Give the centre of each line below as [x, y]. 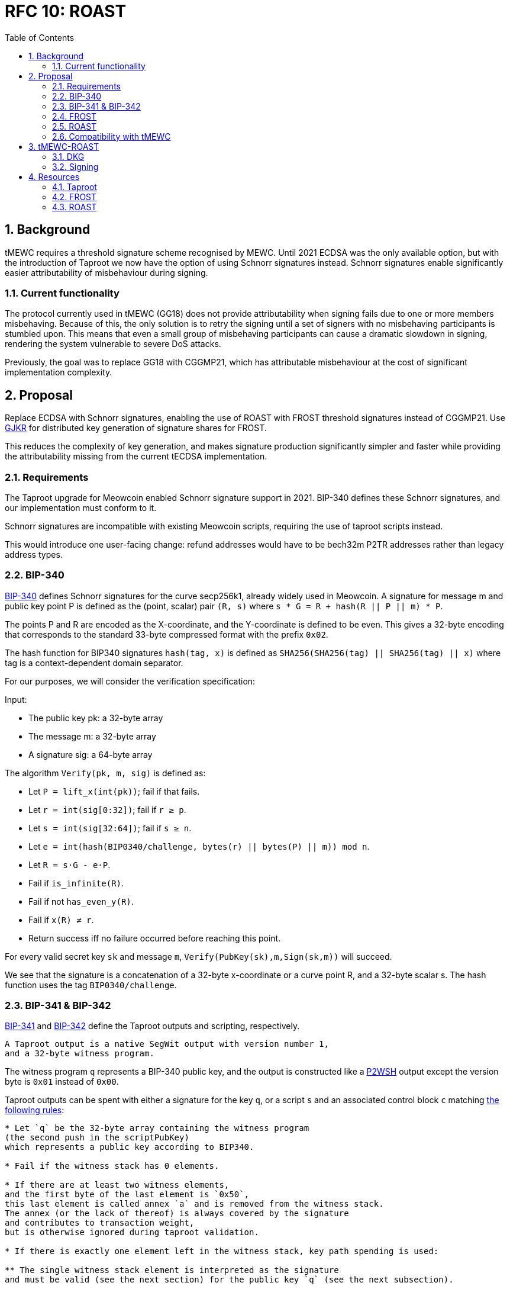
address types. [34, 554]
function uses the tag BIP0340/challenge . [91, 985]
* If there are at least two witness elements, [117, 1185]
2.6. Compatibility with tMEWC [112, 136]
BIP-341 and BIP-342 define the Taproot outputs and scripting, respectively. [152, 1026]
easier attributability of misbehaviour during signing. [106, 272]
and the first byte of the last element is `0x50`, [127, 1195]
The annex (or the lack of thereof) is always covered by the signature [177, 1214]
